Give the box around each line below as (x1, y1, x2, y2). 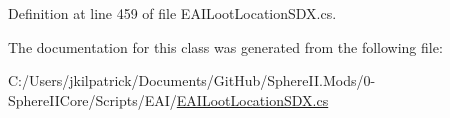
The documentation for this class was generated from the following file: (8, 36, 443, 57)
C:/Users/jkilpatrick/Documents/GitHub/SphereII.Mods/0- (8, 70, 376, 91)
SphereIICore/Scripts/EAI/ (8, 89, 177, 110)
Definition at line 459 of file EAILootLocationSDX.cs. (8, 3, 337, 23)
